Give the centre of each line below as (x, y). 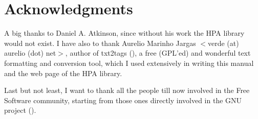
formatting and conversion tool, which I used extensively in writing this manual (129, 63)
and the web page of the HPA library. (63, 73)
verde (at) (223, 43)
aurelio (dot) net (30, 53)
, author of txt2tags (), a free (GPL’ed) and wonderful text (158, 53)
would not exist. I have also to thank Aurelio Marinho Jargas (100, 43)
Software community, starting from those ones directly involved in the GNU (123, 100)
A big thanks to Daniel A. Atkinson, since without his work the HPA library (124, 33)
